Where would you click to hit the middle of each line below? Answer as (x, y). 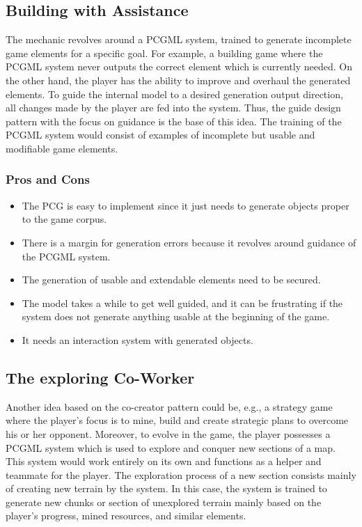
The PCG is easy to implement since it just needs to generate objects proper (186, 205)
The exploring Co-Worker (100, 377)
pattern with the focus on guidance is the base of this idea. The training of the (174, 121)
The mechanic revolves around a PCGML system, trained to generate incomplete (179, 39)
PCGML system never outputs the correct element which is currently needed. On (179, 66)
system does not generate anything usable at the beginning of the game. (176, 316)
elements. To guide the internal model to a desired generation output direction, (174, 94)
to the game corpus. (64, 219)
